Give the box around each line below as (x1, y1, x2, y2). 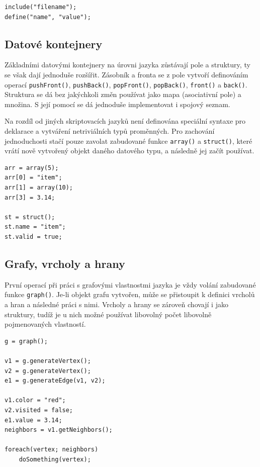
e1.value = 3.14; (5, 416, 62, 424)
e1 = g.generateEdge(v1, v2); (5, 377, 106, 385)
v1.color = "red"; (5, 397, 66, 404)
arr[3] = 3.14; (5, 194, 55, 201)
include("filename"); (5, 4, 77, 11)
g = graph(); (5, 337, 48, 345)
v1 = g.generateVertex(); (5, 357, 91, 365)
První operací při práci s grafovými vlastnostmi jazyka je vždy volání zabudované (5, 279, 256, 290)
